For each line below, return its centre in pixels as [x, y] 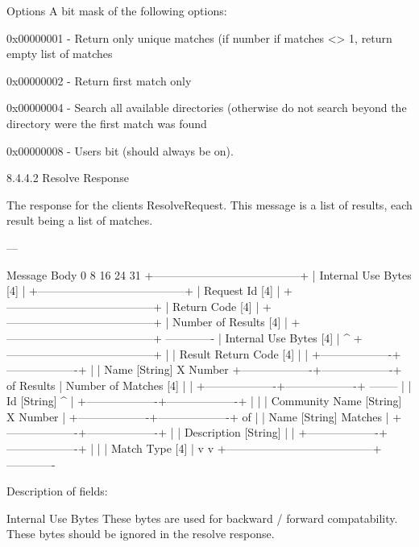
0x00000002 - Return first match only [99, 80]
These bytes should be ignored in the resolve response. [141, 534]
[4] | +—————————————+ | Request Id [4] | [143, 290]
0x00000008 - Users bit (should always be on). [120, 150]
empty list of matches [60, 54]
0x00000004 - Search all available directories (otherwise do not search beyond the [207, 108]
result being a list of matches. [80, 220]
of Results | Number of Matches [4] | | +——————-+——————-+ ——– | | [209, 385]
